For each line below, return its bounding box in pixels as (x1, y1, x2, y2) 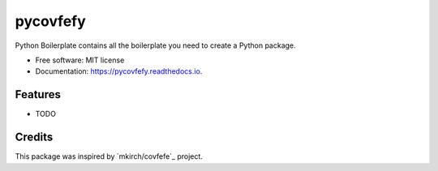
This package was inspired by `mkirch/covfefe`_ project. (15, 152, 203, 161)
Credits (15, 130, 54, 144)
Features (15, 88, 61, 101)
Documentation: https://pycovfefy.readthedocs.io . (35, 66, 203, 76)
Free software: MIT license (35, 55, 125, 65)
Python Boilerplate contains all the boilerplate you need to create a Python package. (15, 41, 296, 50)
